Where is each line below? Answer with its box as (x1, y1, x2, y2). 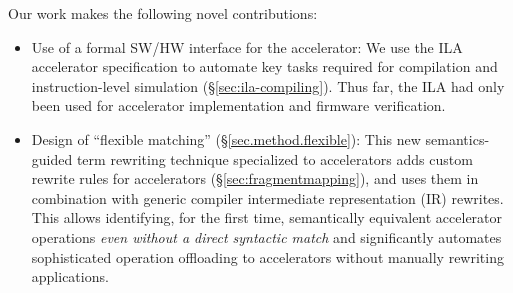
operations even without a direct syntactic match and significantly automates (31, 226, 502, 247)
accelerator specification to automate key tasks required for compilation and (31, 56, 498, 77)
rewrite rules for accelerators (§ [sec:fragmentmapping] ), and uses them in (31, 168, 479, 189)
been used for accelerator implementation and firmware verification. (31, 95, 446, 116)
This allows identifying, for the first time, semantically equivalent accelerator (31, 207, 503, 228)
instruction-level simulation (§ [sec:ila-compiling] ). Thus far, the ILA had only (31, 75, 505, 96)
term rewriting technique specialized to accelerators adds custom (76, 148, 473, 169)
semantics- (425, 128, 490, 149)
